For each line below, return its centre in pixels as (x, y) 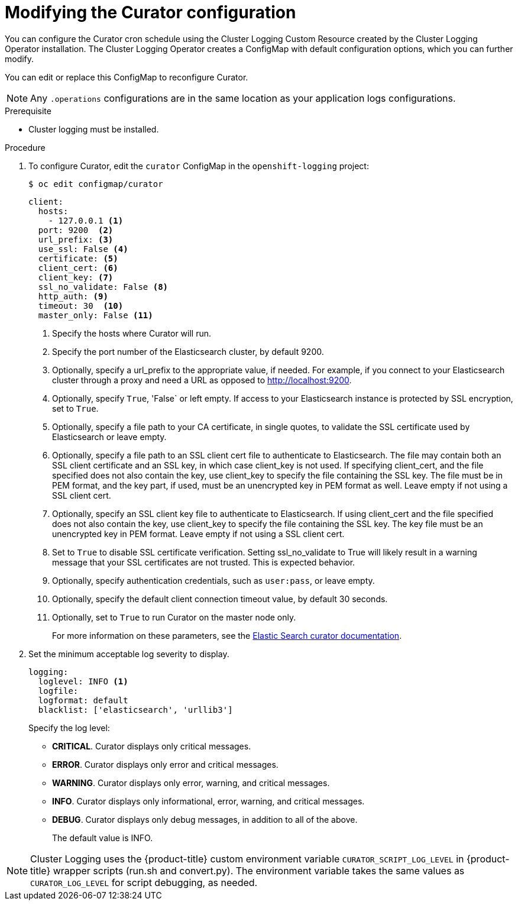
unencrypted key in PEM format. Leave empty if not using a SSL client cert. (198, 534)
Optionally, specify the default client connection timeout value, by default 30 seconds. (220, 599)
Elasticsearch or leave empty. (109, 437)
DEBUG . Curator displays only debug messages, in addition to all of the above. (205, 819)
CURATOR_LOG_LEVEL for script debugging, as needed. (144, 882)
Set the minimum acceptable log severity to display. (129, 654)
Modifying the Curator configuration (150, 12)
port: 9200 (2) (76, 230)
